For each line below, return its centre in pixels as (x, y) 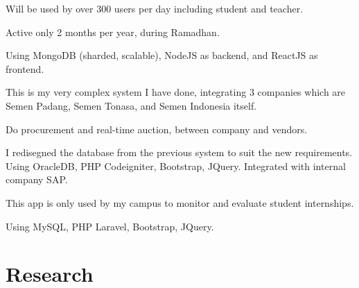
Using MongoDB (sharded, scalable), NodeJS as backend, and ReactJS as (162, 55)
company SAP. (37, 179)
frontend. (25, 68)
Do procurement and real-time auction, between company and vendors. (157, 129)
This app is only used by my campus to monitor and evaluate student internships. (180, 202)
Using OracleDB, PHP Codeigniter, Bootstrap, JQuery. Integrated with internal (176, 166)
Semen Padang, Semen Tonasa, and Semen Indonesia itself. (131, 105)
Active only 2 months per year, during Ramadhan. (113, 32)
